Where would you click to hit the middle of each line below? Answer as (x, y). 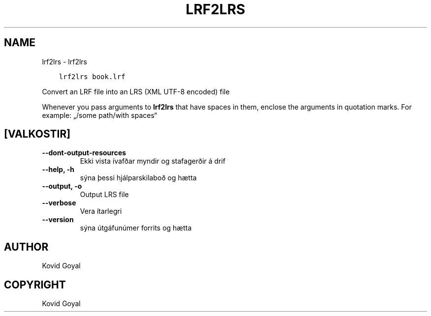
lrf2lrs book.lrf (92, 76)
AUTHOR (26, 247)
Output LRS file (104, 195)
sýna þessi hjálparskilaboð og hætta (138, 178)
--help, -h (58, 170)
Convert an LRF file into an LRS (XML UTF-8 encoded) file (136, 91)
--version (58, 220)
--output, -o (62, 186)
